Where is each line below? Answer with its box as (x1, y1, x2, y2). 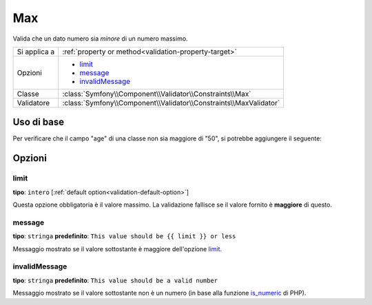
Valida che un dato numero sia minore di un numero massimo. (12, 34, 189, 43)
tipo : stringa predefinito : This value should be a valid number (12, 276, 218, 284)
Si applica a (17, 47, 55, 56)
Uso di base (12, 116, 65, 128)
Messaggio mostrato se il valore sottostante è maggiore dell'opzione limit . (12, 244, 223, 253)
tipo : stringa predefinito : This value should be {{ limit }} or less (12, 232, 236, 240)
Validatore (17, 98, 50, 107)
